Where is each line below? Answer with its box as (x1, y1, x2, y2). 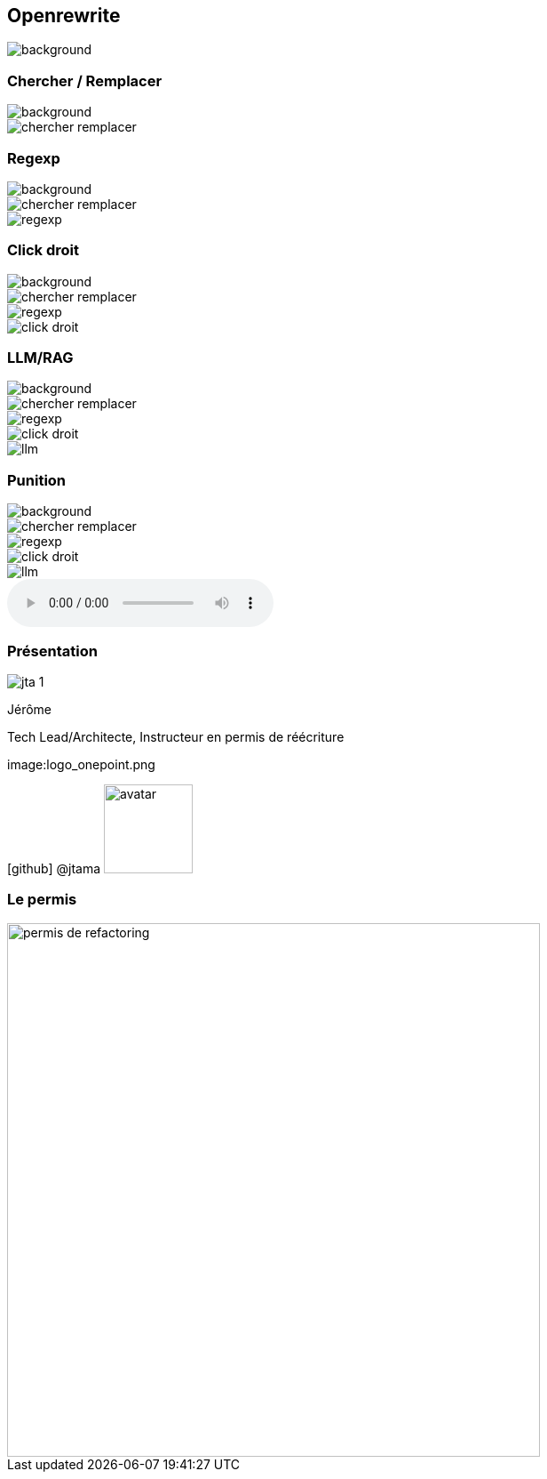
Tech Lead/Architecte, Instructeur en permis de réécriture (7, 728, 345, 744)
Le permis (7, 890, 77, 909)
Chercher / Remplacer (7, 71, 163, 90)
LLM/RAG (7, 349, 74, 367)
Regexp (7, 149, 60, 167)
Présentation (7, 641, 98, 660)
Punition (7, 470, 67, 489)
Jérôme (7, 701, 52, 717)
